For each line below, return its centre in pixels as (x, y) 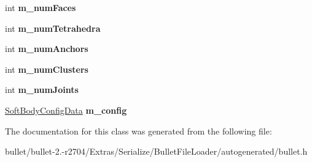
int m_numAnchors (47, 49)
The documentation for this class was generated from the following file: (138, 131)
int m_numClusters (47, 69)
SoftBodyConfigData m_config (66, 110)
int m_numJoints (42, 90)
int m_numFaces (41, 7)
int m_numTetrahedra (53, 28)
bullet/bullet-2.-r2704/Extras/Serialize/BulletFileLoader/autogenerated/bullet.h (156, 151)
